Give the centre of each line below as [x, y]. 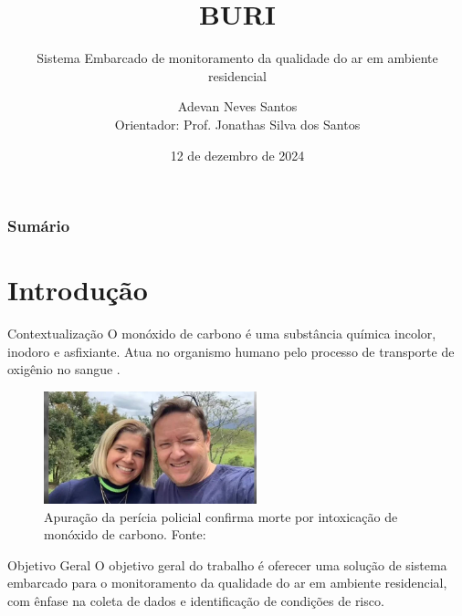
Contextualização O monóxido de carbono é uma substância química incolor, [222, 334]
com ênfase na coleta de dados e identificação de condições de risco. [196, 600]
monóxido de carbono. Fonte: [125, 534]
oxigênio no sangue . [64, 369]
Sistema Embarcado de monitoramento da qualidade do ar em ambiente [237, 58]
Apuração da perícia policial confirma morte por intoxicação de [221, 516]
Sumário [39, 226]
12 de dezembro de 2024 [237, 155]
